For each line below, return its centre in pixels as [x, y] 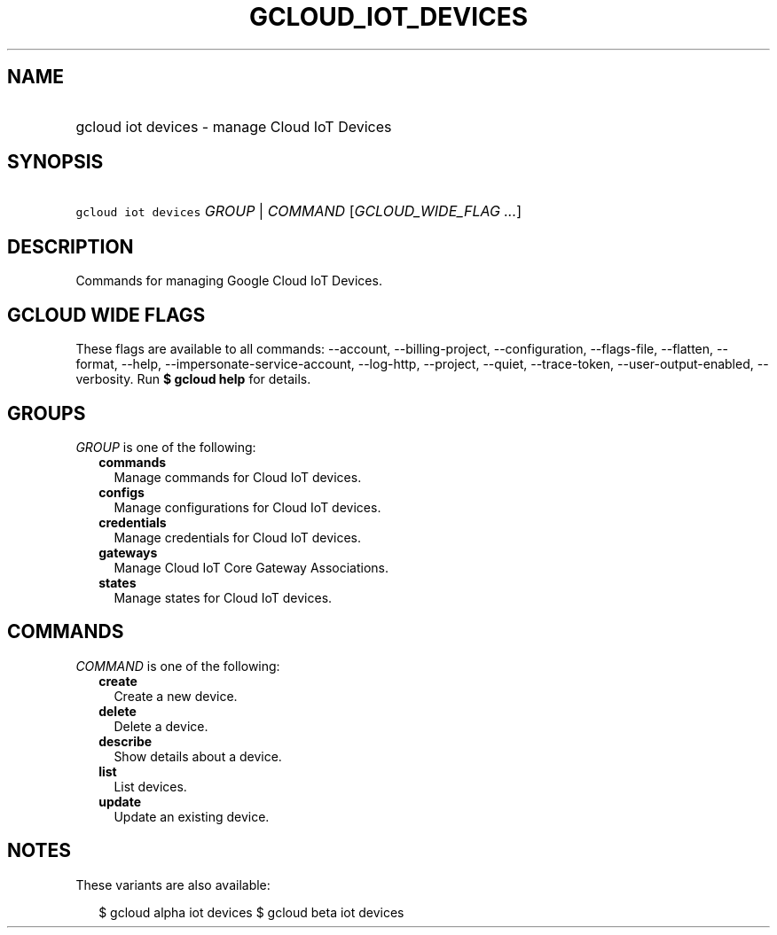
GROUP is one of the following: [166, 447]
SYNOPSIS [55, 162]
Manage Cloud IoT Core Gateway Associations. [251, 567]
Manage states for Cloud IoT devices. [223, 597]
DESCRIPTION [71, 246]
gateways [128, 552]
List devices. [150, 786]
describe [126, 741]
